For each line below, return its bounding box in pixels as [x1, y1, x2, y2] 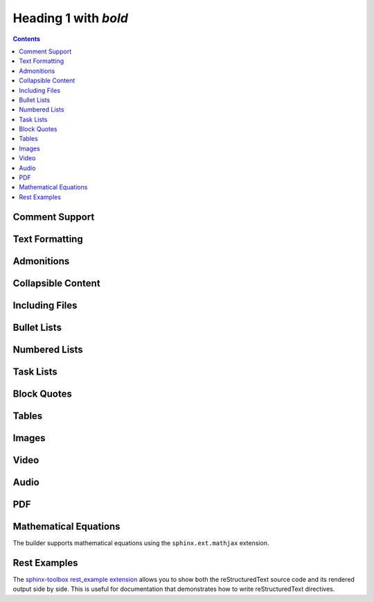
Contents [12, 35, 41, 43]
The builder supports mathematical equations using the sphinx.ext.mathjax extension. [12, 538, 269, 547]
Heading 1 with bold [12, 10, 128, 26]
